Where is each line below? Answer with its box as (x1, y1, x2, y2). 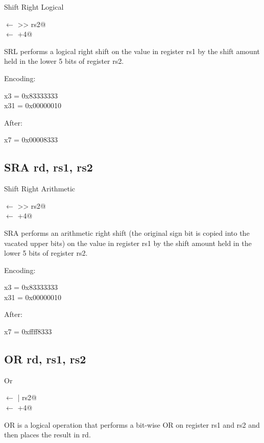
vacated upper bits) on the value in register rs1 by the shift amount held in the (4, 237, 252, 248)
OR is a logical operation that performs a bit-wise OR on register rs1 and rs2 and (4, 419, 260, 430)
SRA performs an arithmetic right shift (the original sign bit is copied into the (4, 227, 250, 238)
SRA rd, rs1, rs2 (4, 159, 93, 175)
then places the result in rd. (4, 429, 91, 440)
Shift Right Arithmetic (4, 183, 76, 194)
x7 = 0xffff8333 (4, 326, 52, 337)
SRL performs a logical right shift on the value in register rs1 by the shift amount (4, 45, 260, 56)
